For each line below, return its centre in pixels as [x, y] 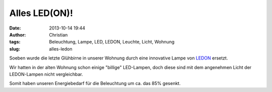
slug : [15, 49]
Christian [58, 34]
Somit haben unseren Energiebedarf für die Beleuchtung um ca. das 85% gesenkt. [95, 83]
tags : [15, 42]
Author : [18, 34]
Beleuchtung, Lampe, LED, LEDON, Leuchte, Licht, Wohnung [112, 42]
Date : [15, 28]
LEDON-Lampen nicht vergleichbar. [46, 74]
